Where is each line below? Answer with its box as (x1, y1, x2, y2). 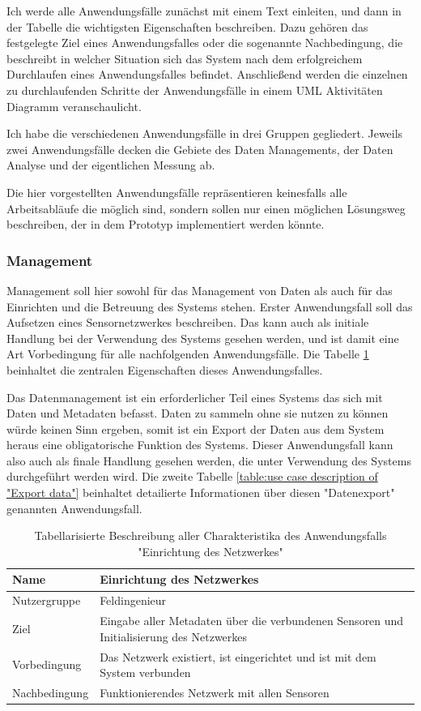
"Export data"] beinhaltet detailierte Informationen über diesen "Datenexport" (6, 484, 395, 501)
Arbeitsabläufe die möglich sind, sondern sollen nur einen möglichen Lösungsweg (6, 199, 406, 216)
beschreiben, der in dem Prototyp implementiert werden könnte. (6, 216, 325, 233)
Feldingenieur (100, 592, 167, 609)
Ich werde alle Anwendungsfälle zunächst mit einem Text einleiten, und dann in (6, 2, 402, 19)
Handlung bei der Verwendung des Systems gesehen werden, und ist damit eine (6, 329, 399, 346)
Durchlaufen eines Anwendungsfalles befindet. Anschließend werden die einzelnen (6, 66, 408, 83)
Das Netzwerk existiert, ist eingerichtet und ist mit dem (100, 648, 376, 665)
